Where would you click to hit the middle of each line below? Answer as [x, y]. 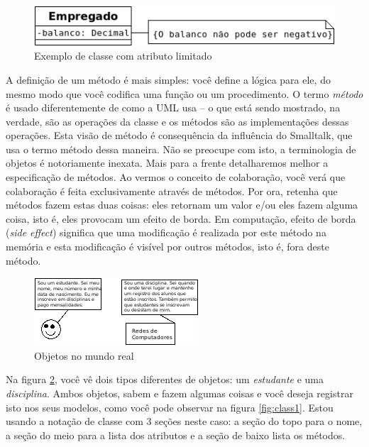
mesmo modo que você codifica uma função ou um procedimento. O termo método [184, 93]
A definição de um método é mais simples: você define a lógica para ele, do [168, 79]
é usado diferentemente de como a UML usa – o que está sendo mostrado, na [173, 107]
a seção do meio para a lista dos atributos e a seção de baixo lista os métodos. [176, 435]
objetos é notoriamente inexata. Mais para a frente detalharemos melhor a [167, 163]
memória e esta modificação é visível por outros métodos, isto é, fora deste [167, 247]
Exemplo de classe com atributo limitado [123, 56]
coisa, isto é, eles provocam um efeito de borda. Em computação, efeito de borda [181, 218]
